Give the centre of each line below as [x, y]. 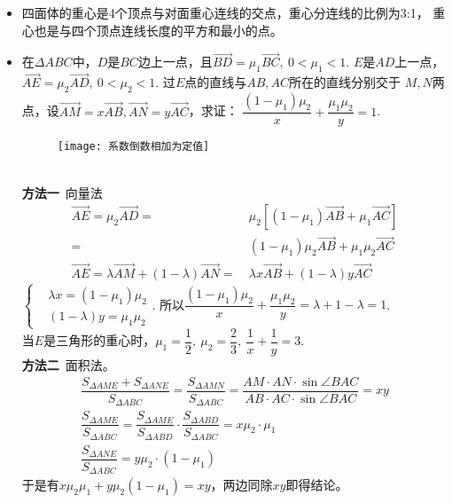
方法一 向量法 [62, 192]
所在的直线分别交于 [345, 82]
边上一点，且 [175, 62]
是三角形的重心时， [100, 340]
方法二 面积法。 [68, 365]
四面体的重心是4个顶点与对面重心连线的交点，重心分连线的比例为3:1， [225, 12]
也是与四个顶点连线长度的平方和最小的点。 [158, 30]
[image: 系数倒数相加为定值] [133, 147]
